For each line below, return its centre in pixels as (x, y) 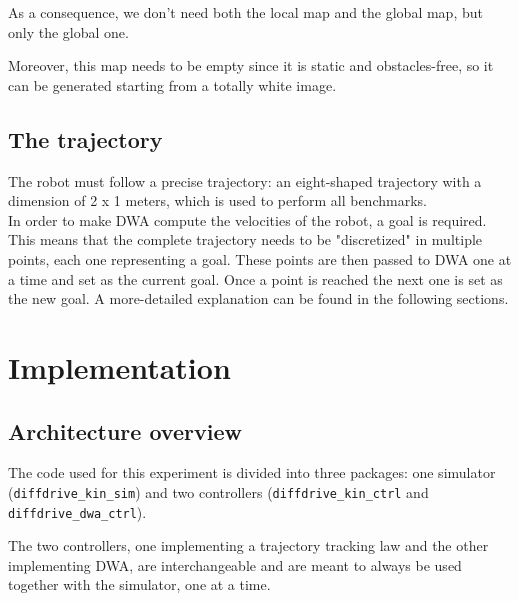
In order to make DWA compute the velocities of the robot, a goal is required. (247, 219)
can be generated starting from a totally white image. (172, 84)
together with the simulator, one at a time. (139, 584)
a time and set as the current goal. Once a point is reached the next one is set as (255, 278)
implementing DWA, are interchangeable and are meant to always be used (235, 564)
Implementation (119, 366)
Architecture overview (125, 430)
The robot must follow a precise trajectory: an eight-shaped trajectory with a (245, 180)
